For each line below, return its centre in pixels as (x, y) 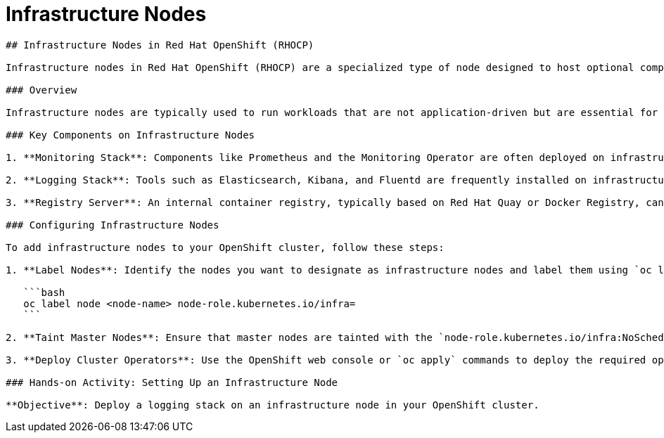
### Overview (41, 90)
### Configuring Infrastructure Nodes (113, 225)
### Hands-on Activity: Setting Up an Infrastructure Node (172, 382)
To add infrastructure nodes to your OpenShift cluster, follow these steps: (225, 247)
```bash (44, 292)
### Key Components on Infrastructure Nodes (130, 135)
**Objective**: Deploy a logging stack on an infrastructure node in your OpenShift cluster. (273, 405)
